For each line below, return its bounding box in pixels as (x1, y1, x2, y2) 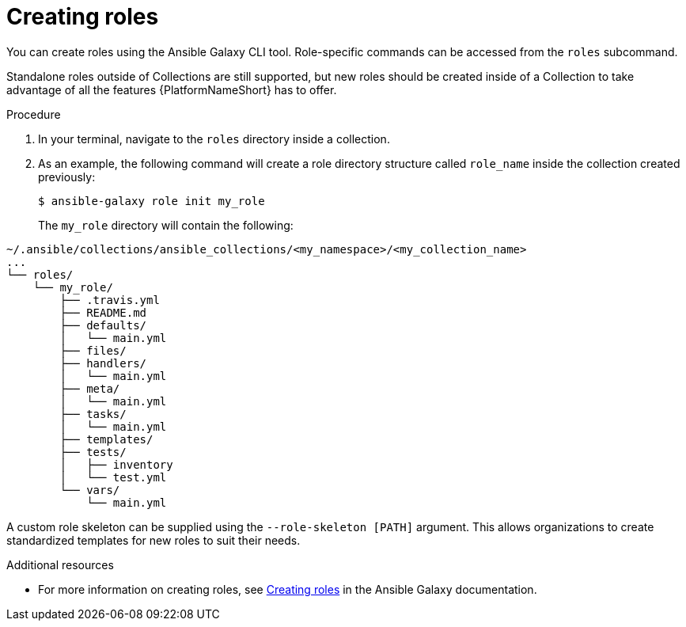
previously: (38, 169, 96, 184)
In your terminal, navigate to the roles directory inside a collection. (38, 131, 390, 146)
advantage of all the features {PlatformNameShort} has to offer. (6, 82, 337, 97)
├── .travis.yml (59, 293, 160, 306)
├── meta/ (59, 382, 120, 395)
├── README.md (59, 306, 147, 319)
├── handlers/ (59, 356, 147, 370)
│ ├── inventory (59, 458, 173, 471)
